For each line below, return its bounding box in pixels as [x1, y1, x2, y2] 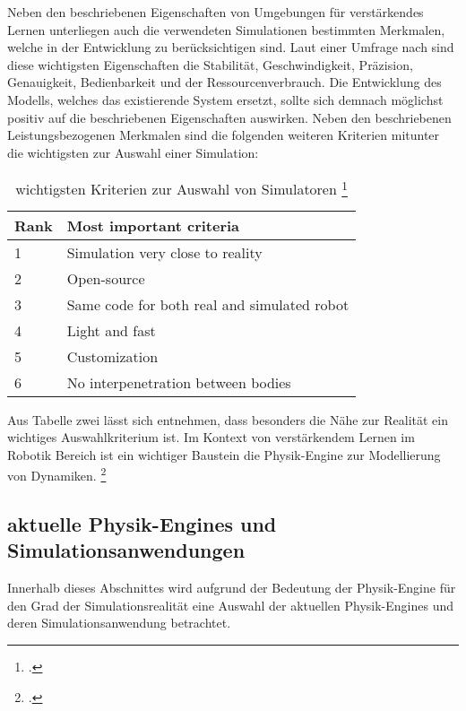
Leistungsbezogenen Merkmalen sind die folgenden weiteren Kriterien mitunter [7, 126, 440, 144]
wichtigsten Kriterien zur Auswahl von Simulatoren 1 [15, 176, 348, 200]
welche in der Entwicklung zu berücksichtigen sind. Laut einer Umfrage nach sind [7, 38, 454, 56]
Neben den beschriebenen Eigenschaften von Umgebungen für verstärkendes [7, 3, 424, 21]
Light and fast [66, 319, 156, 341]
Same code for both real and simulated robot [66, 293, 349, 315]
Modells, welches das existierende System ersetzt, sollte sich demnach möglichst [7, 90, 444, 108]
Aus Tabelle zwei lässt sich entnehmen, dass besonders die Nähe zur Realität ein [7, 410, 448, 429]
